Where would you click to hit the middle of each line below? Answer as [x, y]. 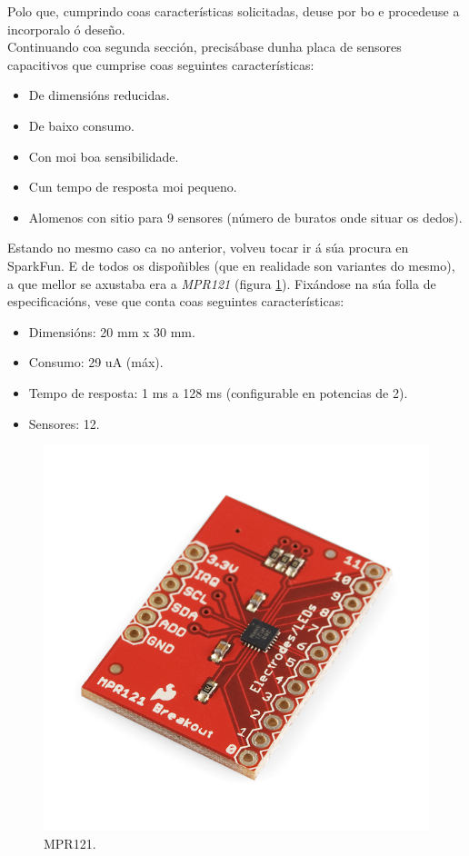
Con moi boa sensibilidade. [104, 156]
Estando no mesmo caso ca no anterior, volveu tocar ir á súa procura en [208, 248]
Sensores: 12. [64, 423]
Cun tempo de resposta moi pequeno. [133, 187]
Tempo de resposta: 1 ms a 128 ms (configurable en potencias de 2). [218, 392]
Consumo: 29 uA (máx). [96, 362]
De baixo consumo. [81, 125]
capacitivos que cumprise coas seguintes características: [161, 64]
